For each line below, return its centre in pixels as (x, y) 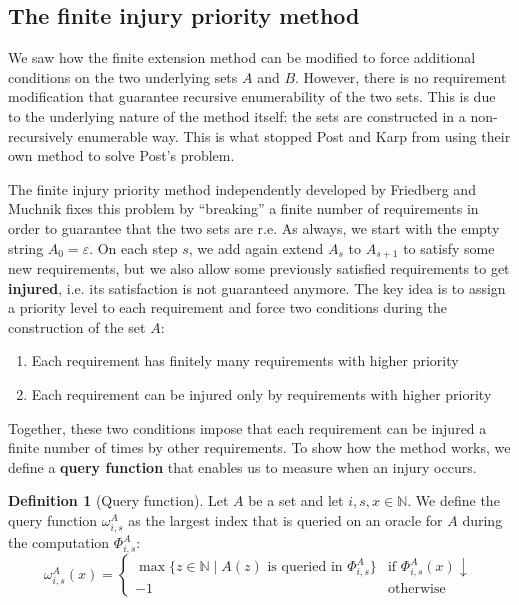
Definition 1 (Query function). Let (118, 500)
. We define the (453, 500)
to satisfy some (449, 247)
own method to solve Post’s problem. (121, 155)
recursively (41, 135)
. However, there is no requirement (401, 76)
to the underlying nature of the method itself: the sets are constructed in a (237, 115)
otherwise (416, 589)
